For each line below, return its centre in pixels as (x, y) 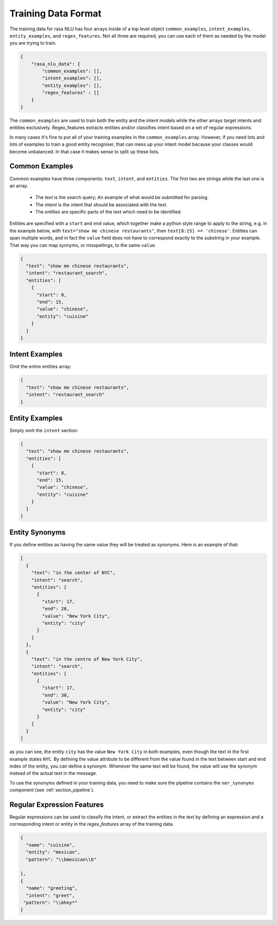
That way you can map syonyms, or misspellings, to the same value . (83, 245)
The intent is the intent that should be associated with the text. (101, 204)
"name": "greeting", (52, 888)
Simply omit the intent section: (44, 431)
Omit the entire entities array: (40, 367)
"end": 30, (56, 695)
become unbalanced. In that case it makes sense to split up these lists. (84, 151)
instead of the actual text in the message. (53, 773)
